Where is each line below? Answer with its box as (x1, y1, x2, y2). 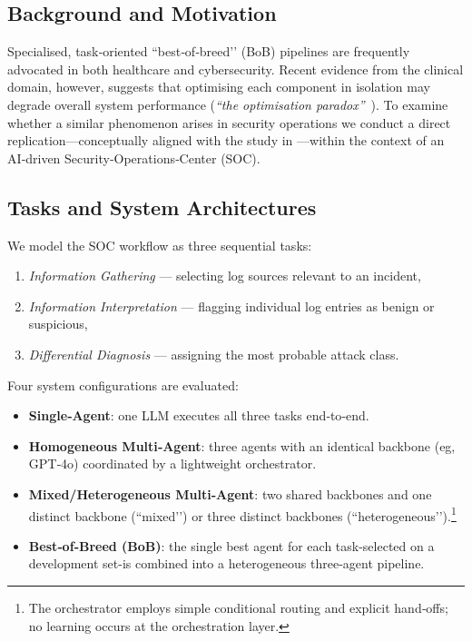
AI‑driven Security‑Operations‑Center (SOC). (7, 148, 261, 167)
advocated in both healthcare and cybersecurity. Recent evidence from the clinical (7, 59, 464, 78)
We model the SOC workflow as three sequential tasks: (7, 235, 312, 254)
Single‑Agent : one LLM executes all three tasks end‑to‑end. (28, 406, 369, 425)
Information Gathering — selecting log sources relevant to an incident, (28, 266, 421, 285)
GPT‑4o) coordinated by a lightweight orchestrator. (28, 454, 317, 473)
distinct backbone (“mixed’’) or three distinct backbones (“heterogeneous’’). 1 (28, 503, 457, 525)
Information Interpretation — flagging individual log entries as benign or (28, 296, 435, 315)
